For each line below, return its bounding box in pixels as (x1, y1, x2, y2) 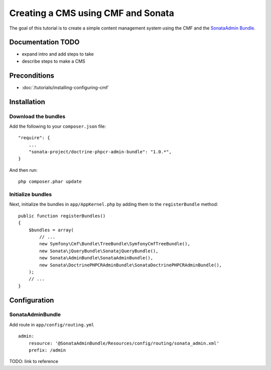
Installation (9, 98, 45, 106)
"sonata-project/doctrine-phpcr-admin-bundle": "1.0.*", (28, 149, 172, 155)
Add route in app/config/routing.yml (9, 321, 95, 327)
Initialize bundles (9, 191, 52, 198)
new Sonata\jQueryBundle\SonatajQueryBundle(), (39, 248, 159, 254)
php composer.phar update (18, 179, 82, 185)
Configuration (9, 296, 54, 304)
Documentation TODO (9, 38, 80, 47)
